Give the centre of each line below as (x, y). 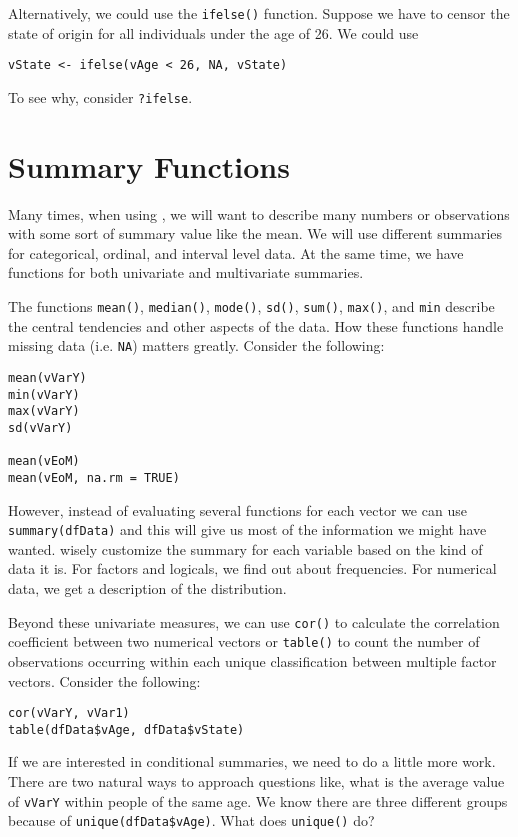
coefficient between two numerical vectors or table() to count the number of (244, 641)
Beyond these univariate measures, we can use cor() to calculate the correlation (254, 621)
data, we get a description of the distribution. (147, 588)
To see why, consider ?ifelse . (100, 96)
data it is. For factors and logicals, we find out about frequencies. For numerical (252, 568)
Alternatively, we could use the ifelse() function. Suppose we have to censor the (259, 13)
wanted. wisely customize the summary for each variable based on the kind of (245, 548)
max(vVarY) (44, 411)
